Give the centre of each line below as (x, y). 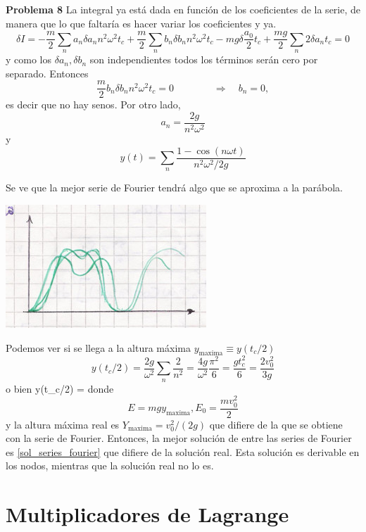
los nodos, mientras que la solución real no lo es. (110, 465)
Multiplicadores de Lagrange (147, 514)
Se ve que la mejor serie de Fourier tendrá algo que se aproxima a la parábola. (174, 188)
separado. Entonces (47, 73)
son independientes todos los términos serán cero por (204, 59)
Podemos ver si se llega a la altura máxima (98, 347)
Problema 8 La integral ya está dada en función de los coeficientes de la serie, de (183, 9)
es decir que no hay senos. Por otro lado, (93, 104)
